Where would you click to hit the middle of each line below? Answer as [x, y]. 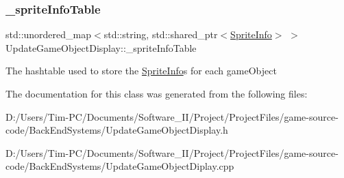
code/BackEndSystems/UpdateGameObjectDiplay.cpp [120, 166]
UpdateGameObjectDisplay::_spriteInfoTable [101, 47]
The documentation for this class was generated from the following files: [157, 93]
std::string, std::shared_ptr [161, 34]
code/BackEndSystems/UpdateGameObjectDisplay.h [117, 130]
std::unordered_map [49, 34]
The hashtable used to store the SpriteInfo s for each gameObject [141, 71]
